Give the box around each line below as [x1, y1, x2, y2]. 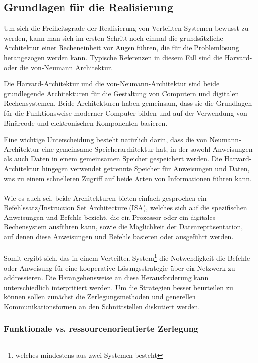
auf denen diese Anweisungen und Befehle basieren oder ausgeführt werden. [4, 231, 234, 242]
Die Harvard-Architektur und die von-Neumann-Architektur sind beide [4, 78, 220, 89]
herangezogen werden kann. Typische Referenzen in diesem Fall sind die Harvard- [4, 52, 252, 62]
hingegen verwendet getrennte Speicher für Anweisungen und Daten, [41, 163, 250, 173]
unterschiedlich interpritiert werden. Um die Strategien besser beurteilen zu [4, 282, 233, 292]
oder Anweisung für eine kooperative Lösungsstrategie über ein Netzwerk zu [4, 262, 235, 273]
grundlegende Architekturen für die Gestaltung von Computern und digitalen [4, 88, 239, 98]
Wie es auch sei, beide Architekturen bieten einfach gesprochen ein [4, 192, 207, 203]
